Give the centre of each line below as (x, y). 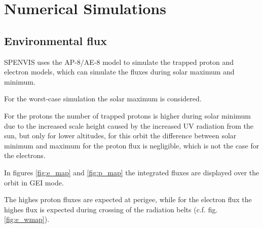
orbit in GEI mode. (34, 182)
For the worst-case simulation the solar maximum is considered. (103, 99)
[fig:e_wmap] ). (27, 219)
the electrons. (25, 155)
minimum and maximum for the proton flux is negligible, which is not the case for (132, 145)
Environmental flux (55, 40)
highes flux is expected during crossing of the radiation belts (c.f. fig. (111, 209)
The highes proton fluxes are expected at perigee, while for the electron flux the (128, 199)
